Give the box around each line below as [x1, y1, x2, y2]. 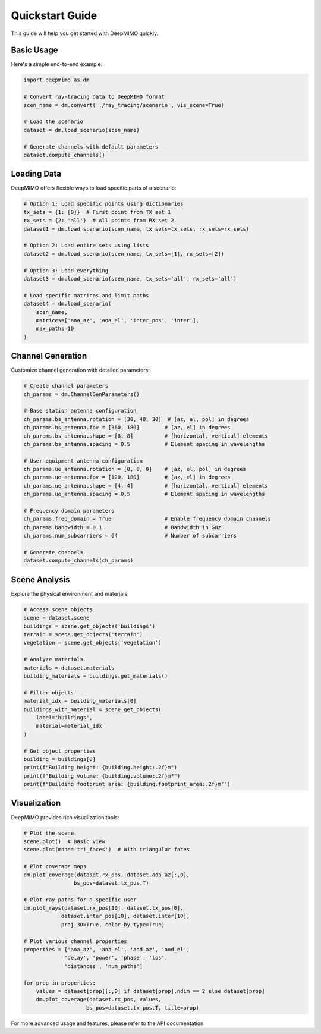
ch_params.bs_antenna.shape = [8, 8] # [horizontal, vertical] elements [23, 432, 269, 439]
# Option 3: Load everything [23, 267, 109, 274]
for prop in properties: [23, 979, 96, 986]
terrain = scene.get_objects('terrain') [23, 631, 143, 638]
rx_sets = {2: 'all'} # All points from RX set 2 [23, 217, 175, 224]
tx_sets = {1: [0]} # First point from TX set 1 [23, 209, 171, 215]
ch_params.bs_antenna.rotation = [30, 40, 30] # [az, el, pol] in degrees [23, 416, 250, 422]
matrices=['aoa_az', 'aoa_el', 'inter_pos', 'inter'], [36, 317, 199, 323]
